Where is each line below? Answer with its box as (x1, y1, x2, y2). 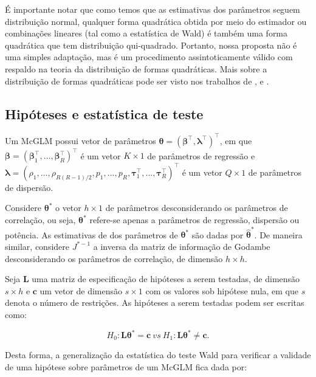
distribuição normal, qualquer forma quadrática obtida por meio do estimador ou (5, 15, 307, 27)
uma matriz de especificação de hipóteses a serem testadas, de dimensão (32, 272, 300, 285)
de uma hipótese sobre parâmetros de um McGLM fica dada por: (5, 360, 247, 373)
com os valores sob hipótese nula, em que (145, 284, 299, 297)
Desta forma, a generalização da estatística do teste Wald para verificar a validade (5, 348, 311, 361)
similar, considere (5, 240, 70, 252)
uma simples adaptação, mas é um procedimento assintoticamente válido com (5, 50, 293, 63)
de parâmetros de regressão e (147, 149, 255, 162)
